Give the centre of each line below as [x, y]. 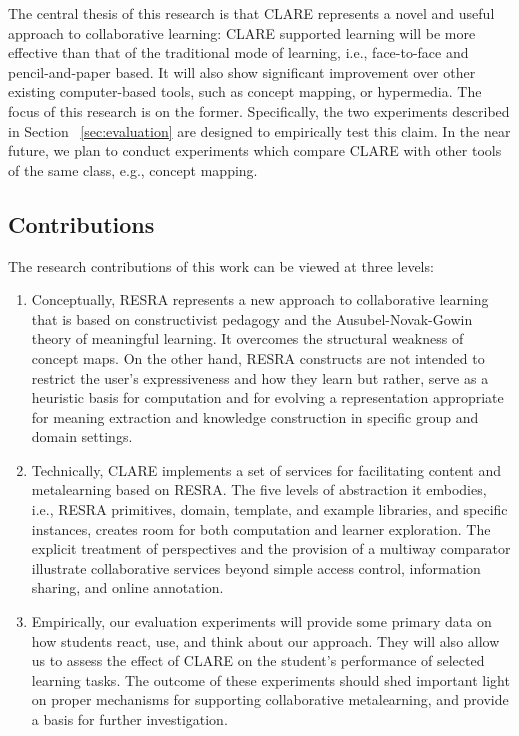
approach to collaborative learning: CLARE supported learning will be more [242, 32]
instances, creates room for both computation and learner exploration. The [261, 528]
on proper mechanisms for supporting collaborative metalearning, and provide [270, 699]
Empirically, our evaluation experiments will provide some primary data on [261, 621]
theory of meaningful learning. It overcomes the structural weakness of [247, 338]
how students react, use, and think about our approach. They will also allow [265, 640]
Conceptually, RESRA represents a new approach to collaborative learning [260, 299]
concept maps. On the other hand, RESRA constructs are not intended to [258, 357]
